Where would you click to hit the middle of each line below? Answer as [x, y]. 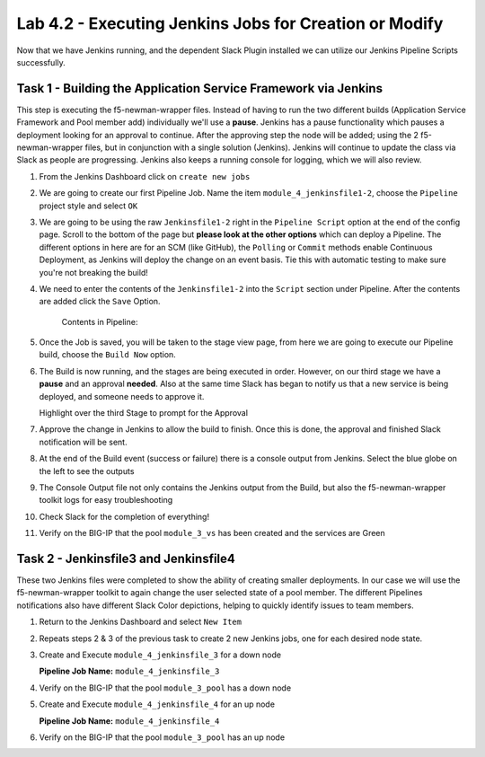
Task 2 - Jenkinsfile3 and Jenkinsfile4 [126, 558]
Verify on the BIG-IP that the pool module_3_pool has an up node [162, 737]
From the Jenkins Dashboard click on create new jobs [145, 176]
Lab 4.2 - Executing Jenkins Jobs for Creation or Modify [230, 23]
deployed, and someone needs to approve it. [122, 396]
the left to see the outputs [87, 471]
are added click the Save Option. [100, 302]
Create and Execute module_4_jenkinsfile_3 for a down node [160, 655]
